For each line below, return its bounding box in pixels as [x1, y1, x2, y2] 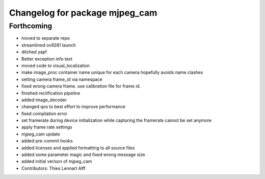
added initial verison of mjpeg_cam [21, 158, 92, 164]
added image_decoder [21, 97, 67, 103]
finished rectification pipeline [21, 90, 80, 96]
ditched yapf [21, 49, 47, 55]
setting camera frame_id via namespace [21, 76, 103, 82]
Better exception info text [21, 56, 73, 62]
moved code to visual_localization [21, 63, 90, 68]
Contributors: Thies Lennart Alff [21, 165, 86, 171]
